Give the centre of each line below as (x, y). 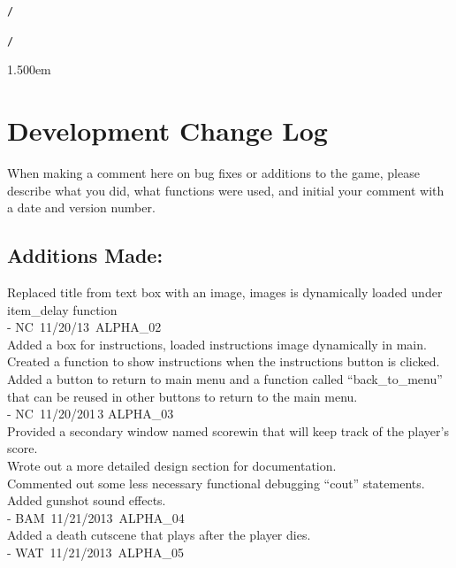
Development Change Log (167, 130)
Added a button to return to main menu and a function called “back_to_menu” (225, 378)
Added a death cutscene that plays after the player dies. (159, 535)
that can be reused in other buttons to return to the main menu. (182, 396)
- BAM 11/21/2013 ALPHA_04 (96, 517)
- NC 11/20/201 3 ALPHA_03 (91, 414)
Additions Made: (85, 255)
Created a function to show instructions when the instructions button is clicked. (224, 361)
